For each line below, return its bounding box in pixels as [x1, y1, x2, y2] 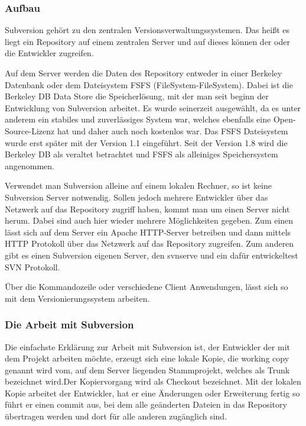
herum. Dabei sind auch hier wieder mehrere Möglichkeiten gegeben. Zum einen [5, 214, 294, 227]
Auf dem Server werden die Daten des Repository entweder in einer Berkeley [5, 67, 282, 79]
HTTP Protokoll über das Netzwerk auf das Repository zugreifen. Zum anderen [5, 237, 294, 250]
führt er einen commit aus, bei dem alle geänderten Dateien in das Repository [5, 398, 287, 411]
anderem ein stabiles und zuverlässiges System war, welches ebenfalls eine [5, 113, 271, 125]
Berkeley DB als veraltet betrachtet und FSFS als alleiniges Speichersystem [5, 148, 278, 160]
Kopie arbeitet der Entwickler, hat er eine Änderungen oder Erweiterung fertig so [5, 386, 300, 399]
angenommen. [5, 159, 54, 172]
